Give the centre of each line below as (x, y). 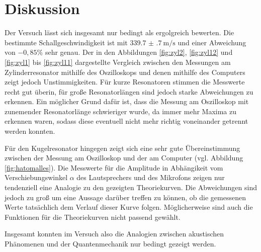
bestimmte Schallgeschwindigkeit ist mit (66, 42)
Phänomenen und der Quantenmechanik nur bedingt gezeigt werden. (110, 243)
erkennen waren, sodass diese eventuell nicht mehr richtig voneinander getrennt (126, 121)
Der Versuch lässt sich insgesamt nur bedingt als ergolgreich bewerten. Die (119, 32)
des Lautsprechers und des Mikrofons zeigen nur (151, 177)
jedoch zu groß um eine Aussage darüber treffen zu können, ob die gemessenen (125, 197)
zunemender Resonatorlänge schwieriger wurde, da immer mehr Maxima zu (121, 111)
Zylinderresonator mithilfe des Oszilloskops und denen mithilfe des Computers (125, 72)
